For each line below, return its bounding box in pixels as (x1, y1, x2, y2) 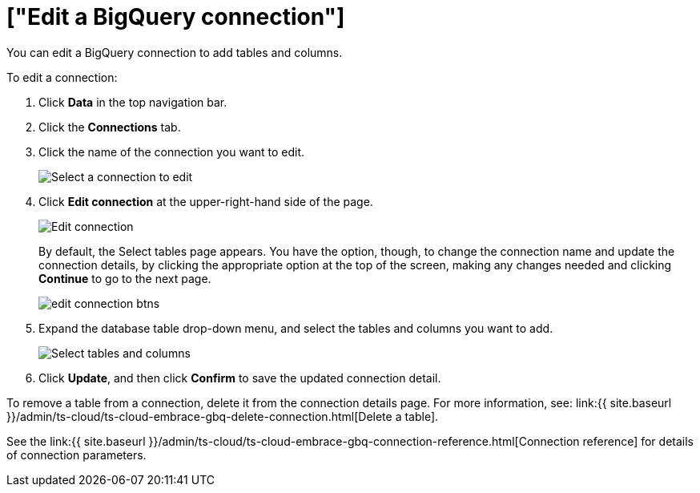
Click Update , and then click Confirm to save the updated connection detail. (38, 370, 441, 385)
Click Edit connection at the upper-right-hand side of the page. (38, 194, 373, 208)
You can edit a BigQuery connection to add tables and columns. (6, 45, 343, 59)
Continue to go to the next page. (38, 271, 211, 285)
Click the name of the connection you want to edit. (38, 144, 305, 159)
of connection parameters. (6, 447, 147, 462)
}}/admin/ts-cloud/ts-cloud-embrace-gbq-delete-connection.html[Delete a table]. (6, 409, 439, 423)
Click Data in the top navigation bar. (38, 95, 227, 109)
